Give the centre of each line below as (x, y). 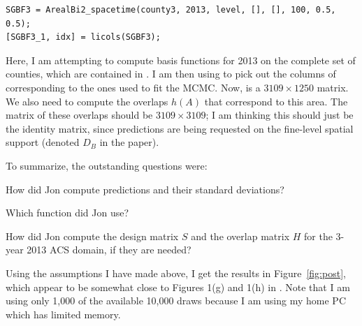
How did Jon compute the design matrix (92, 236)
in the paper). (129, 142)
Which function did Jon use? (67, 213)
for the (318, 236)
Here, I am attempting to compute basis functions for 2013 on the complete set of (181, 60)
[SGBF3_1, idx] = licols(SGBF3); (83, 37)
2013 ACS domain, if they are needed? (109, 250)
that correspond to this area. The (276, 101)
